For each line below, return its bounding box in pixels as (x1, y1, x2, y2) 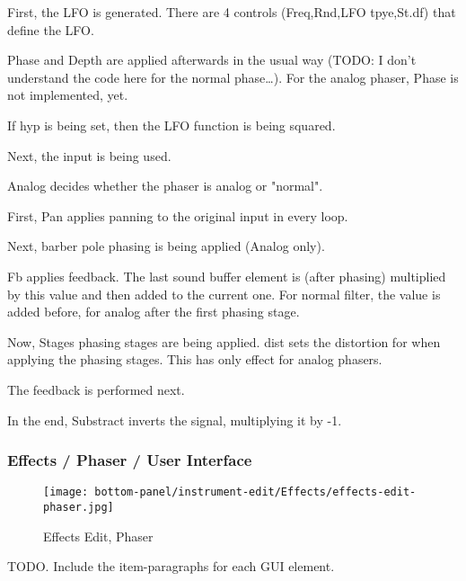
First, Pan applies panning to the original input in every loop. (7, 206, 348, 225)
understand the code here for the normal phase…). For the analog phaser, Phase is (7, 67, 459, 86)
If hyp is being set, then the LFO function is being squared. (7, 115, 336, 134)
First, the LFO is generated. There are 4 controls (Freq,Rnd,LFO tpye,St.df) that (7, 3, 456, 21)
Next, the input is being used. (7, 146, 171, 165)
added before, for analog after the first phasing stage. (7, 302, 300, 321)
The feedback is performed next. (7, 380, 185, 398)
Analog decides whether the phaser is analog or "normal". (7, 176, 323, 195)
